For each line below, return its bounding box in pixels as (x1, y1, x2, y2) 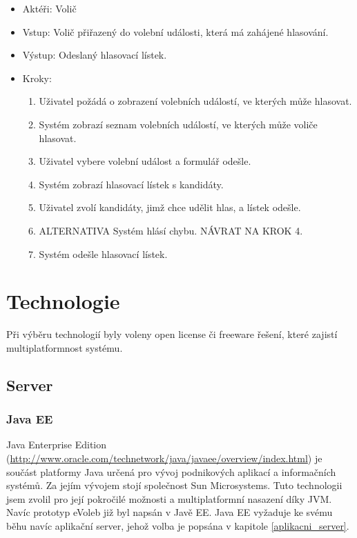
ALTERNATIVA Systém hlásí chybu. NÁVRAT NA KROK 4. (39, 223, 303, 237)
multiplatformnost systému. (6, 340, 123, 355)
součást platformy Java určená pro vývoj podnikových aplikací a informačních (6, 464, 336, 479)
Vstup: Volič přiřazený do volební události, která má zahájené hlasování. (22, 24, 329, 39)
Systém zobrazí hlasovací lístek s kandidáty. (39, 177, 224, 191)
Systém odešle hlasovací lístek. (39, 246, 168, 261)
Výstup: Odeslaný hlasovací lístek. (22, 48, 167, 62)
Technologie (6, 287, 120, 315)
